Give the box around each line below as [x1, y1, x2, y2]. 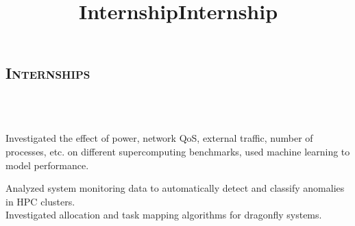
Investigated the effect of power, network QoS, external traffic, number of [5, 131, 313, 145]
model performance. [5, 158, 89, 172]
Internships [5, 62, 90, 84]
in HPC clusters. [5, 194, 75, 208]
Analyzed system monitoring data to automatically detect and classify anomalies [5, 181, 345, 195]
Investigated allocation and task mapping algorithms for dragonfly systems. [5, 208, 322, 222]
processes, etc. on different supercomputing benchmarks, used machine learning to [5, 144, 350, 158]
